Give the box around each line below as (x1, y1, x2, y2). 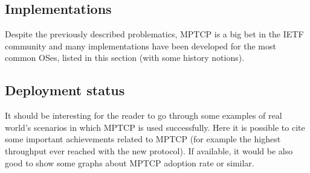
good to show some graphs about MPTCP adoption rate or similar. (5, 156, 254, 169)
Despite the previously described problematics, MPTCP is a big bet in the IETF (5, 28, 304, 40)
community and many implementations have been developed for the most (5, 39, 276, 52)
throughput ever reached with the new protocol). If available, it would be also (5, 144, 293, 157)
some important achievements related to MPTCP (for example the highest (5, 133, 281, 145)
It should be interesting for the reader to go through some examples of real (5, 109, 282, 122)
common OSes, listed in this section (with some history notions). (5, 51, 245, 64)
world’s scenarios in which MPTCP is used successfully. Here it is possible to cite (5, 121, 305, 133)
